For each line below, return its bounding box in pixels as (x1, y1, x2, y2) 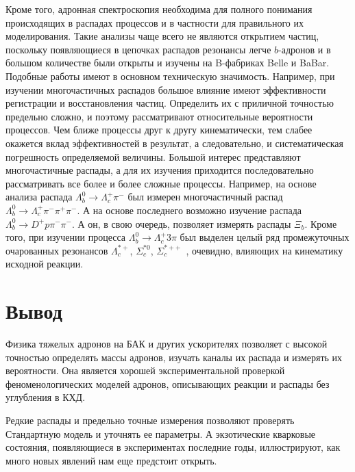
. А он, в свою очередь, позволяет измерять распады (71, 216, 291, 231)
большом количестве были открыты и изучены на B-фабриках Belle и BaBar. (5, 55, 330, 70)
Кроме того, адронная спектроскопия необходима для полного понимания (5, 2, 313, 16)
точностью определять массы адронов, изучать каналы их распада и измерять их (5, 350, 343, 364)
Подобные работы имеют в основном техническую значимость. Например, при (5, 68, 335, 83)
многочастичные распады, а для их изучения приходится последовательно (5, 163, 314, 177)
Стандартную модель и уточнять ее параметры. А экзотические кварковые (5, 426, 316, 441)
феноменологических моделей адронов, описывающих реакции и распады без (5, 376, 330, 391)
